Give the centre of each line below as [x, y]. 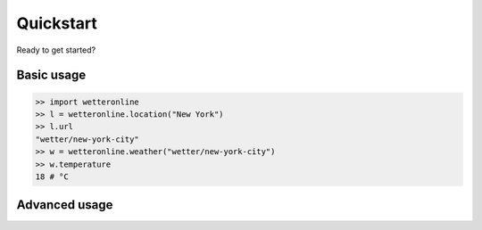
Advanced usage [65, 205]
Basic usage [51, 75]
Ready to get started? [56, 50]
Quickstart [57, 23]
